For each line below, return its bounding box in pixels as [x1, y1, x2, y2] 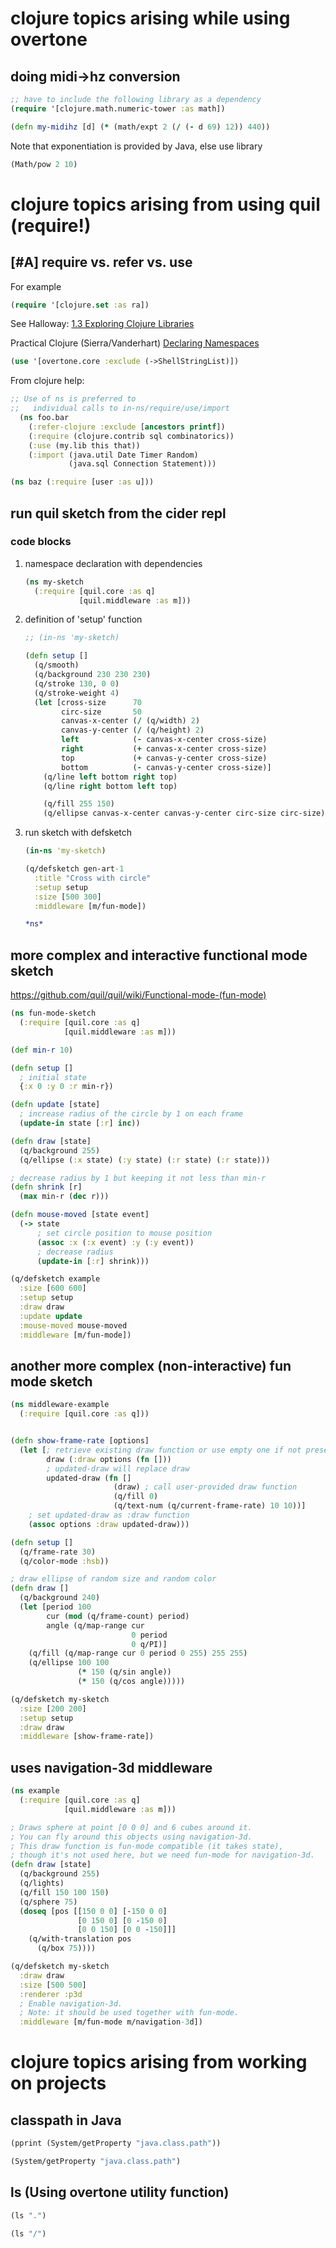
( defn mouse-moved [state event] [10, 1210, 150, 1220]
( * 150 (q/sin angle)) [77, 1667, 172, 1677]
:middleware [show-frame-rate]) [19, 1732, 155, 1742]
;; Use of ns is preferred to [10, 394, 137, 404]
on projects [10, 2072, 107, 2095]
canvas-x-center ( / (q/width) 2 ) [61, 716, 201, 726]
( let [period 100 [19, 1602, 92, 1612]
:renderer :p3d [19, 1989, 83, 1999]
